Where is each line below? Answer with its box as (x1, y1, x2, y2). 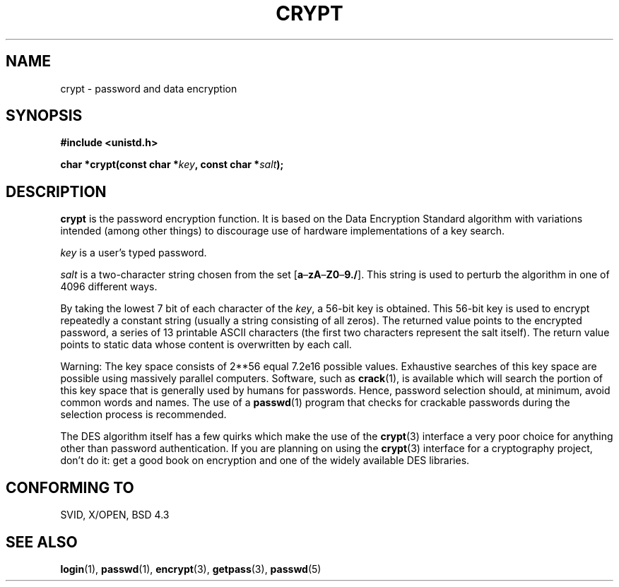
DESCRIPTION (6, 182, 107, 201)
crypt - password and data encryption (60, 82, 237, 95)
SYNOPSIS (6, 107, 83, 125)
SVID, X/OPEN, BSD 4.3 (60, 509, 170, 521)
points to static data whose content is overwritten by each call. (60, 338, 352, 351)
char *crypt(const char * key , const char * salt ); (60, 158, 284, 171)
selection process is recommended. (60, 408, 227, 421)
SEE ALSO (6, 533, 78, 551)
